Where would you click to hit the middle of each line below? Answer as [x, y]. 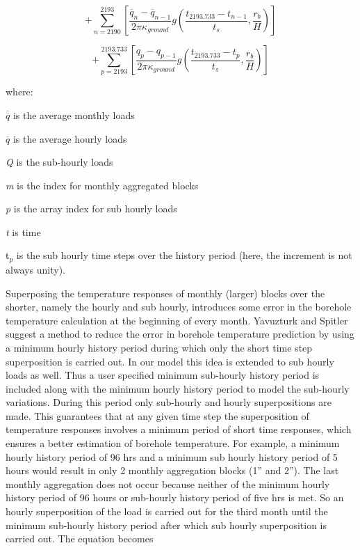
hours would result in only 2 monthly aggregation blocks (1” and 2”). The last [172, 470]
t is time [23, 231]
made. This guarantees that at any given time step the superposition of [157, 415]
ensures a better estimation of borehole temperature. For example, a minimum [173, 443]
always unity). [36, 269]
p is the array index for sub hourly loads [91, 209]
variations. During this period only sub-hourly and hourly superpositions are [169, 402]
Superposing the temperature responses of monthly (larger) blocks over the [165, 293]
